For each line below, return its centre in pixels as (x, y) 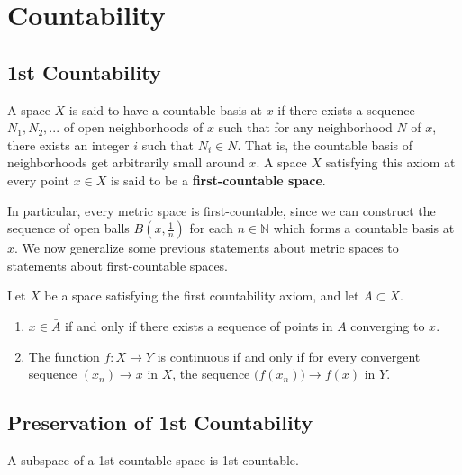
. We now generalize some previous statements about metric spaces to (207, 248)
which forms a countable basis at (364, 228)
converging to (388, 325)
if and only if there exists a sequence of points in (199, 325)
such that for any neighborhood (305, 127)
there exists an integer (68, 144)
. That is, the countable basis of (325, 144)
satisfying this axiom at (390, 162)
